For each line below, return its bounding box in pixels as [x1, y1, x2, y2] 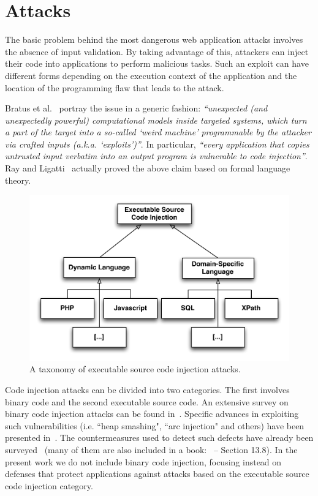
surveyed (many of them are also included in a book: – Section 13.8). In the [5, 443, 298, 456]
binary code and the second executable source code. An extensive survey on [5, 395, 289, 408]
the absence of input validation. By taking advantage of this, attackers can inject [5, 45, 309, 58]
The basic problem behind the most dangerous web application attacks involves [5, 33, 303, 46]
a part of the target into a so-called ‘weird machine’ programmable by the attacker [5, 126, 311, 138]
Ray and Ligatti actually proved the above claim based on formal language [5, 162, 290, 175]
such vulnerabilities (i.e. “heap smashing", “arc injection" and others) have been [5, 419, 305, 432]
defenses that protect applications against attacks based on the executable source [5, 467, 309, 480]
